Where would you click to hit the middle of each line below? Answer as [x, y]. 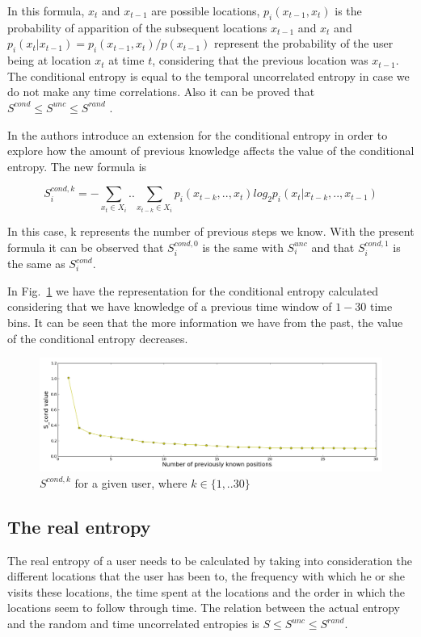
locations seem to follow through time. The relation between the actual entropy [204, 608]
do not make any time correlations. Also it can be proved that [161, 92]
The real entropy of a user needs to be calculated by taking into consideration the [210, 560]
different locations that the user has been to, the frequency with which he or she [206, 576]
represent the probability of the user [303, 43]
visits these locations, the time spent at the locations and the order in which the [206, 591]
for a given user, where [131, 482]
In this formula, [46, 10]
